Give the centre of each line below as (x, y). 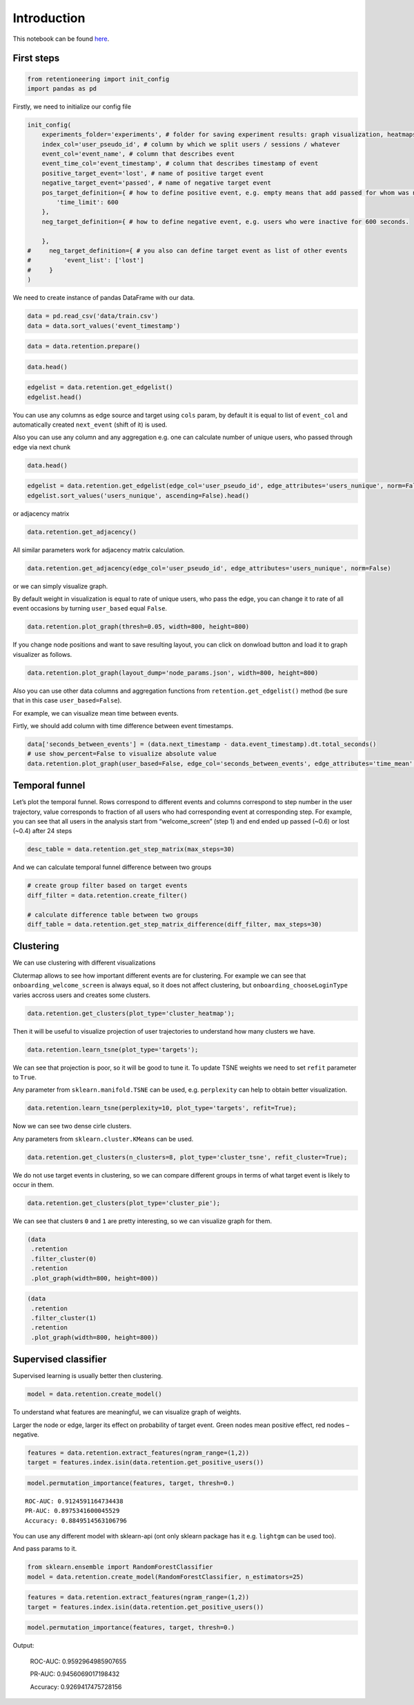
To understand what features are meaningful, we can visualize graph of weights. (127, 1412)
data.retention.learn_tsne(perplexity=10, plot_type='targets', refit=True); (162, 1108)
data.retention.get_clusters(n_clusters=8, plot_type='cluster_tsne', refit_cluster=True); (187, 1157)
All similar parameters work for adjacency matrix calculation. (99, 550)
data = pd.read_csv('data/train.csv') (93, 316)
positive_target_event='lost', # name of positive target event (153, 173)
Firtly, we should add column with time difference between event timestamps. (123, 725)
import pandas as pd (62, 88)
